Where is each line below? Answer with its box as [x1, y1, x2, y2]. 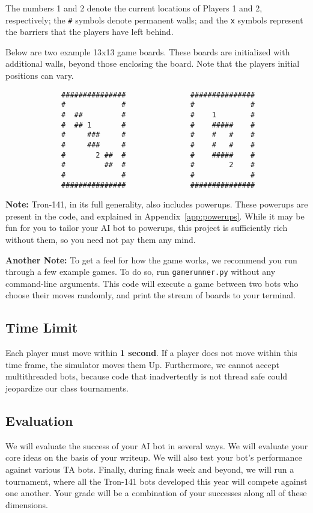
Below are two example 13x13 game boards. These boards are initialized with [5, 45, 290, 58]
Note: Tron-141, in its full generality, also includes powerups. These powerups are [5, 198, 308, 210]
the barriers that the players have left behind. [5, 25, 174, 38]
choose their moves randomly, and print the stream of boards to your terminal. [5, 289, 296, 301]
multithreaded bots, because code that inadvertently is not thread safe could [5, 370, 288, 382]
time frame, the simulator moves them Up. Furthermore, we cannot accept [5, 358, 279, 370]
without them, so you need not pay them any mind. [5, 233, 196, 245]
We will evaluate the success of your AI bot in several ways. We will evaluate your [5, 439, 308, 452]
